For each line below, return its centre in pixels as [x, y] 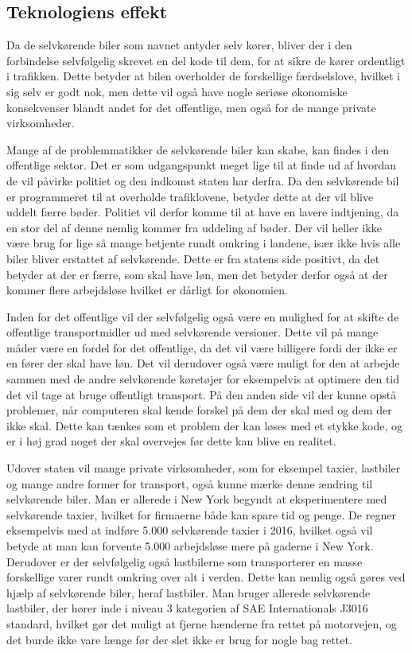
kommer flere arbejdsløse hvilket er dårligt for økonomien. [147, 290]
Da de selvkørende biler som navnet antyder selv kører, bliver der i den [179, 45]
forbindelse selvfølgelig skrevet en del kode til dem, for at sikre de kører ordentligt [206, 60]
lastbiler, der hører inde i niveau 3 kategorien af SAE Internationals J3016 [187, 608]
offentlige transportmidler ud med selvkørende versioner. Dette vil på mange [192, 332]
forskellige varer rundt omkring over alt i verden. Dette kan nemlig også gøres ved [206, 577]
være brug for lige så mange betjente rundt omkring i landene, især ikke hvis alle [204, 243]
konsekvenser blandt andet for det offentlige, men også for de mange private [191, 107]
